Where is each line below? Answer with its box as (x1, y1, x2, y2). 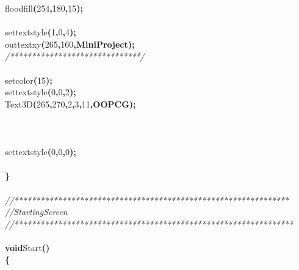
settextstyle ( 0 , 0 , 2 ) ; (5, 86, 76, 98)
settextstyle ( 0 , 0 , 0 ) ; (5, 145, 76, 158)
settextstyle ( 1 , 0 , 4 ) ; (5, 26, 76, 38)
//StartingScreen (5, 205, 68, 218)
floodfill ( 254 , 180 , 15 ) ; (5, 2, 83, 14)
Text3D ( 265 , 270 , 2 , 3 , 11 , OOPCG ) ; (5, 97, 136, 110)
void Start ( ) (5, 241, 50, 254)
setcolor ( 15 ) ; (5, 73, 52, 86)
